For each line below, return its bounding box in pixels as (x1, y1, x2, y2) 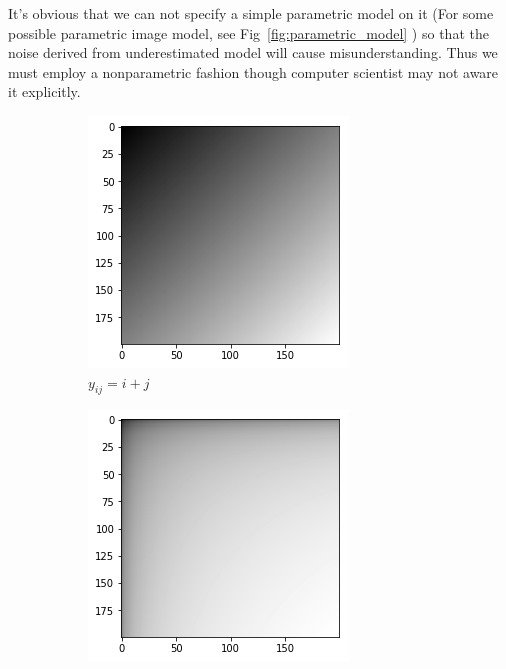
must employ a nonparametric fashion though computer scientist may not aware (8, 61, 499, 82)
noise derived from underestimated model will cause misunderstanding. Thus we (8, 42, 498, 63)
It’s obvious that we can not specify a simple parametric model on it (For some (8, 3, 494, 23)
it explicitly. (8, 81, 81, 102)
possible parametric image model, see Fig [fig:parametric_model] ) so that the (8, 22, 489, 43)
